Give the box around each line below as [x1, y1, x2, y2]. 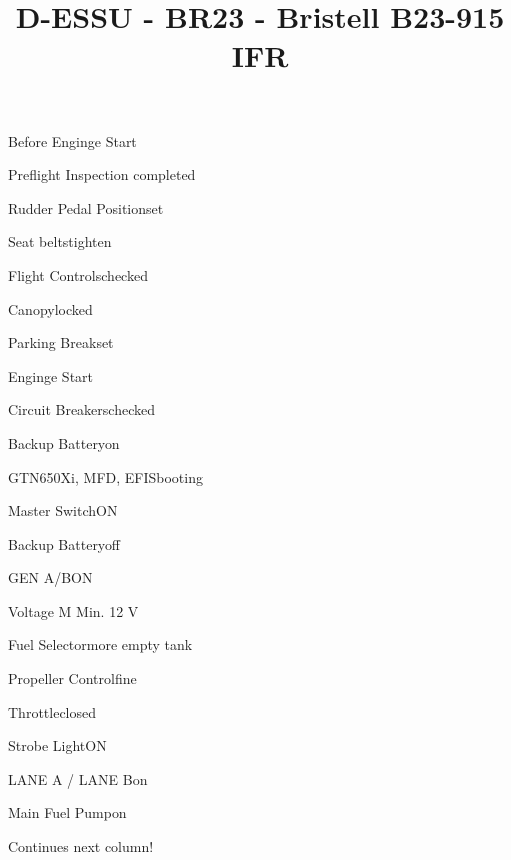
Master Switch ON [8, 500, 118, 521]
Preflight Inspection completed [8, 164, 196, 185]
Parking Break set [8, 332, 114, 353]
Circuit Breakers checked [8, 399, 155, 420]
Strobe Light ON [8, 735, 107, 756]
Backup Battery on [8, 432, 120, 453]
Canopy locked [8, 298, 93, 319]
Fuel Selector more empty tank [8, 634, 193, 655]
